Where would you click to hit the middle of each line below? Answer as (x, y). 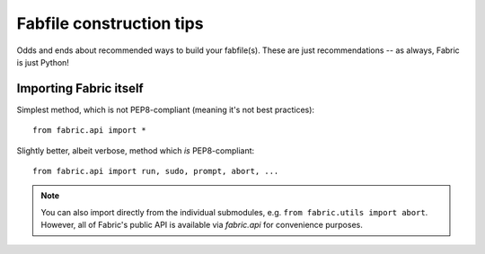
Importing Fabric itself (80, 88)
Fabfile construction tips (110, 23)
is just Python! (43, 62)
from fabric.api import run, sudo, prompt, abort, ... (156, 171)
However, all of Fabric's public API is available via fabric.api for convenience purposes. (202, 225)
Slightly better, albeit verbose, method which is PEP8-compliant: (136, 150)
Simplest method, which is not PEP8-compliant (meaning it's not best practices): (165, 109)
